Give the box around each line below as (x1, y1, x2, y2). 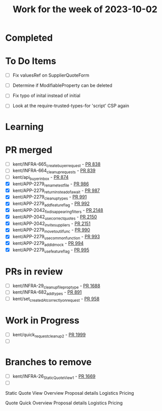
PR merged (5, 144, 53, 155)
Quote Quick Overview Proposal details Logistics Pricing (5, 400, 123, 406)
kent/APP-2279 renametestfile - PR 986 (12, 180, 89, 188)
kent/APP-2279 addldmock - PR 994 (12, 240, 84, 247)
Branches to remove (5, 356, 92, 368)
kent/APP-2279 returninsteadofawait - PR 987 (12, 187, 100, 195)
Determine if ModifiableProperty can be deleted (12, 82, 112, 88)
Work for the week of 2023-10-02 (12, 4, 158, 15)
